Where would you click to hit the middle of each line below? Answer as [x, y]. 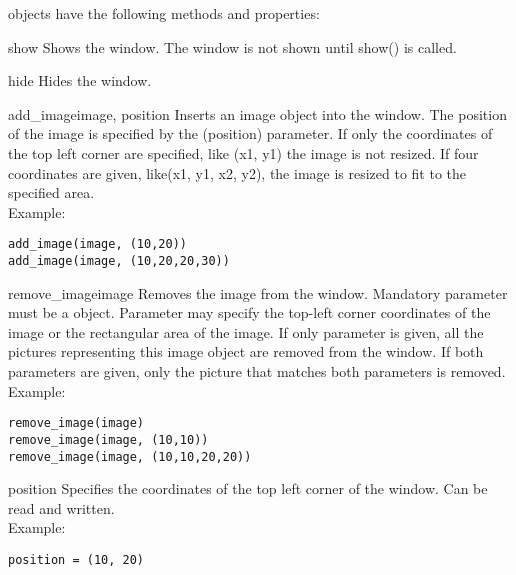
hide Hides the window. [80, 80]
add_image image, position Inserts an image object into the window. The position [257, 113]
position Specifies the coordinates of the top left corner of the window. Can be [248, 488]
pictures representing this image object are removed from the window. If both [246, 351]
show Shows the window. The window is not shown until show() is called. [232, 46]
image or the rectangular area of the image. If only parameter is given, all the [246, 331]
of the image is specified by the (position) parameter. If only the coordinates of [250, 133]
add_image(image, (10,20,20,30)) [119, 261]
